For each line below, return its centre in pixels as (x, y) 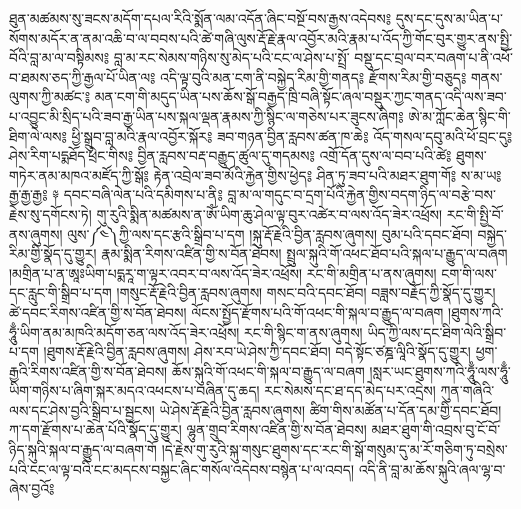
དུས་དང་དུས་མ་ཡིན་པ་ (449, 18)
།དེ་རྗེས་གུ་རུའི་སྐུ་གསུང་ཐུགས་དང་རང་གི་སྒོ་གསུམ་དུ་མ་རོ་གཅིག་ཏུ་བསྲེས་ (334, 449)
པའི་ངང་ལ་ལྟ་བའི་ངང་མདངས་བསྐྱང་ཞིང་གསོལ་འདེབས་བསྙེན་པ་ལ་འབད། (182, 468)
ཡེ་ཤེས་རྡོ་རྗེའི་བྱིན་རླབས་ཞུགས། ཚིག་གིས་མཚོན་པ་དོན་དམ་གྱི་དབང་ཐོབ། (330, 409)
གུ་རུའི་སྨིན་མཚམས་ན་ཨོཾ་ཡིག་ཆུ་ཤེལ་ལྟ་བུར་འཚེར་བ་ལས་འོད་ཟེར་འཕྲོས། (269, 213)
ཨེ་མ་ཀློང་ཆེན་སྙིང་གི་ (459, 115)
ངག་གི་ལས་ (469, 272)
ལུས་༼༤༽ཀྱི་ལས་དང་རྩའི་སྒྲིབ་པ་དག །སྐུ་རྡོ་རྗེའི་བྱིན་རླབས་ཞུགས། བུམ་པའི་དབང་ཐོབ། (270, 233)
